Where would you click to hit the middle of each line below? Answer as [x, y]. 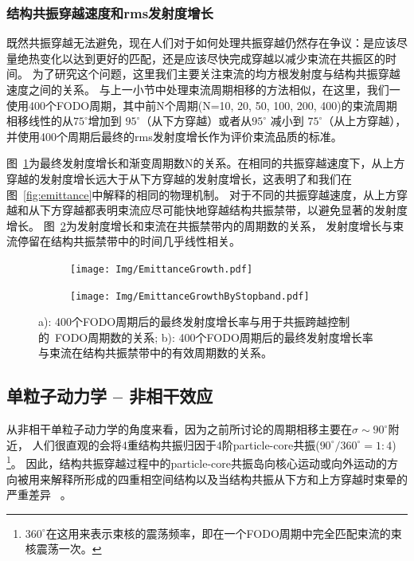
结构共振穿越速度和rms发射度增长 [110, 12]
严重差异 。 [39, 494]
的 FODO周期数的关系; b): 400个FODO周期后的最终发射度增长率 [206, 337]
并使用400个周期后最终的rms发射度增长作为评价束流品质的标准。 [174, 136]
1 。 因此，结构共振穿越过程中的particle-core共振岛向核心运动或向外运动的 [197, 462]
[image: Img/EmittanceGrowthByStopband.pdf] [190, 296]
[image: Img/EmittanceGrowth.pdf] [162, 269]
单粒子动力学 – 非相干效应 [110, 396]
